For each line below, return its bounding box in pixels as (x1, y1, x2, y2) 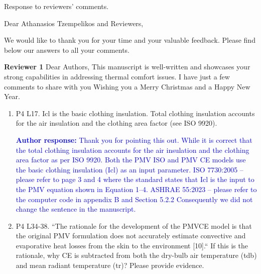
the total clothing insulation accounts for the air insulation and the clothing (16, 144, 249, 155)
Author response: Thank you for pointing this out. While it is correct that (16, 134, 252, 145)
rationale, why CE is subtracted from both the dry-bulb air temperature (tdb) (16, 250, 257, 260)
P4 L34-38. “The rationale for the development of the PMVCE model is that (16, 220, 252, 231)
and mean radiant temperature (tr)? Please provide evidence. (16, 260, 204, 270)
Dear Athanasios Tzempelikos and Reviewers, (4, 18, 144, 28)
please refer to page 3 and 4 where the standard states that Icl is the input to (16, 174, 254, 185)
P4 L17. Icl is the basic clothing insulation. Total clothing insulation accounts (16, 108, 255, 118)
